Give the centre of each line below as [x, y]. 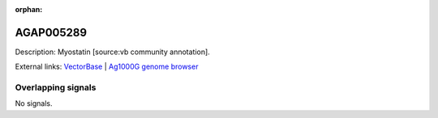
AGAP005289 [51, 32]
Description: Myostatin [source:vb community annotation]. [112, 52]
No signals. [34, 103]
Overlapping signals [56, 87]
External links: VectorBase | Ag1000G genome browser [107, 67]
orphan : [29, 9]
